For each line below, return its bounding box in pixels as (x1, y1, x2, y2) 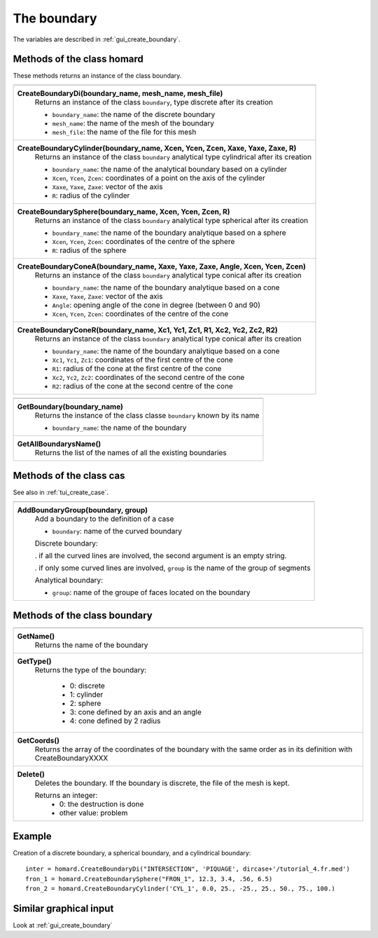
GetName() (17, 632, 55, 641)
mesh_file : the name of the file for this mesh (52, 127, 197, 137)
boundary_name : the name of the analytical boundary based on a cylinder (52, 164, 287, 174)
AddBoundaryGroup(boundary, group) (17, 505, 148, 515)
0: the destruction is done (59, 799, 144, 809)
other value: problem (59, 808, 128, 818)
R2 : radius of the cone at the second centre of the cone (52, 381, 234, 390)
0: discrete (69, 681, 105, 691)
